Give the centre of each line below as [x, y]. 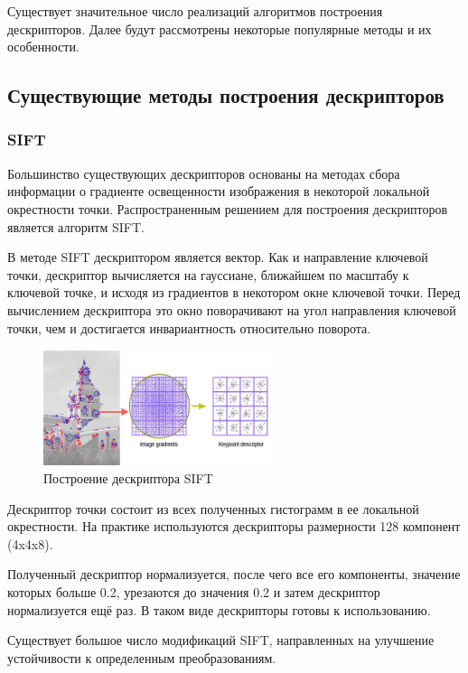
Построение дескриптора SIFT [128, 477]
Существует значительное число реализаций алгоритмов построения [195, 11]
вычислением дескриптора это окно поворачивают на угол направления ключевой [232, 309]
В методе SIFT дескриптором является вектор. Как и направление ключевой [218, 257]
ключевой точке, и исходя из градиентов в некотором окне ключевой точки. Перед [234, 292]
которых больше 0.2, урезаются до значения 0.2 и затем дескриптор [194, 591]
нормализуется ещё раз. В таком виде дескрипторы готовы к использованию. [219, 609]
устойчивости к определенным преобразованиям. [142, 657]
